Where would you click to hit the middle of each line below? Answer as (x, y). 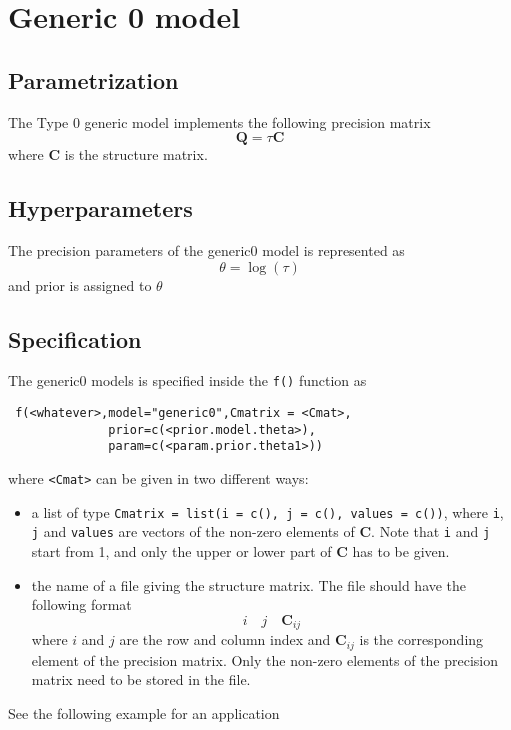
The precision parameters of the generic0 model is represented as (206, 249)
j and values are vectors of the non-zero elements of (193, 531)
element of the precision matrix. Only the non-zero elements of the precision (265, 659)
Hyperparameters (100, 208)
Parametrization (93, 79)
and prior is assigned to (80, 284)
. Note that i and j (431, 531)
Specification (75, 338)
